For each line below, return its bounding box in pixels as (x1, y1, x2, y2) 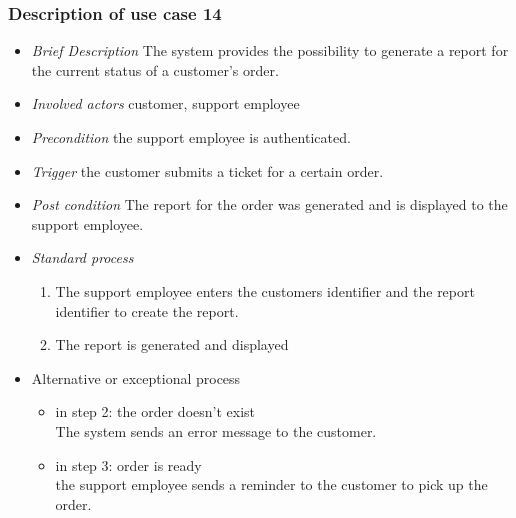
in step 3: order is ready (55, 454, 202, 475)
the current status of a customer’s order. (31, 59, 279, 80)
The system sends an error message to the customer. (55, 420, 377, 441)
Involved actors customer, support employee (31, 93, 300, 114)
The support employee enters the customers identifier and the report (55, 280, 475, 301)
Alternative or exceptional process (31, 367, 241, 388)
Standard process (31, 247, 134, 268)
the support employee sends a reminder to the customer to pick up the (55, 474, 488, 495)
